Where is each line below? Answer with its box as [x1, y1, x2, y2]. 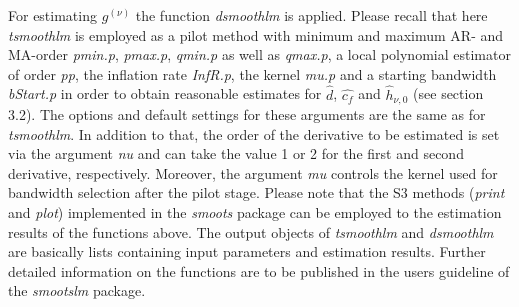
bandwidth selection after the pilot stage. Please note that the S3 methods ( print [8, 182, 505, 203]
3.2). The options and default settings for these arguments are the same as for [8, 104, 486, 125]
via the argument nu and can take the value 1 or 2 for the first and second [8, 143, 464, 164]
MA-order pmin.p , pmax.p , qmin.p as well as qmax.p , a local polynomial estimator [8, 44, 511, 65]
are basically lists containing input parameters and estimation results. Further [8, 241, 486, 262]
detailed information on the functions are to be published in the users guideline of [8, 260, 510, 281]
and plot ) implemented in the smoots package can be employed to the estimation [8, 202, 502, 223]
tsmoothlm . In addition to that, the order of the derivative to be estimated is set [8, 123, 500, 144]
